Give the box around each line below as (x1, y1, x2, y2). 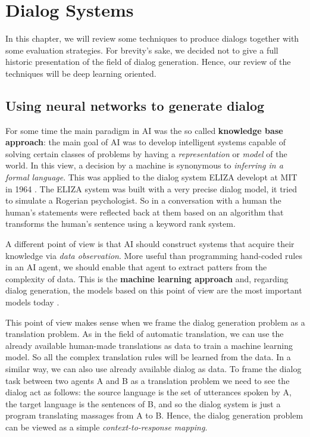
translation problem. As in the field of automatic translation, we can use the (5, 327, 284, 340)
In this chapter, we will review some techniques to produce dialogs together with (5, 32, 299, 45)
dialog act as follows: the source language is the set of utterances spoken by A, (5, 386, 292, 398)
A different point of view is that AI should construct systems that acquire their (5, 238, 295, 250)
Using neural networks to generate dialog (5, 96, 265, 114)
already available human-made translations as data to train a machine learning (5, 339, 293, 351)
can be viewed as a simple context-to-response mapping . (5, 420, 208, 433)
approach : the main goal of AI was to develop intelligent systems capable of (5, 136, 286, 148)
